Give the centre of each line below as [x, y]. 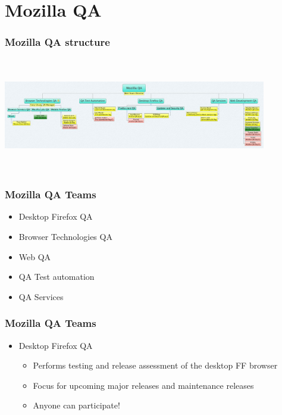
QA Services [41, 296]
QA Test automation [57, 277]
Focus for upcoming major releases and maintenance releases [143, 385]
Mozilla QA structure [57, 42]
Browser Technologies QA [65, 236]
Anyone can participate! [76, 405]
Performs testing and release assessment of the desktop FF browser [155, 365]
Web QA [35, 256]
